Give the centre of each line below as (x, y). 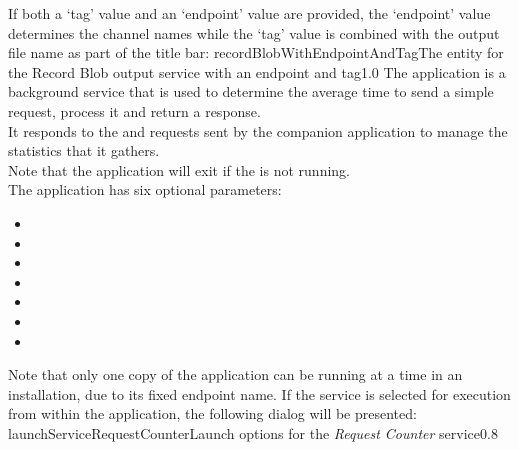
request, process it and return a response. (134, 110)
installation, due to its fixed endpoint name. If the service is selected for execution (259, 393)
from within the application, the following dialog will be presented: (212, 413)
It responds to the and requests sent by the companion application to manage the (258, 130)
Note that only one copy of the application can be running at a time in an (235, 374)
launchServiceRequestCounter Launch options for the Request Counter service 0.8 (253, 432)
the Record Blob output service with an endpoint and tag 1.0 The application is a (257, 71)
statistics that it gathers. (84, 150)
